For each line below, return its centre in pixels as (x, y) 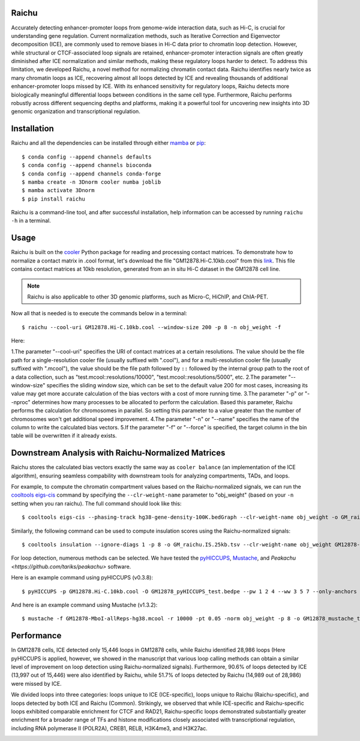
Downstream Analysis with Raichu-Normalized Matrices (118, 453)
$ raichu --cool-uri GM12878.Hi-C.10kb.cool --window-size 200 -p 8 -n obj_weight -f (151, 327)
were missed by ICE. (37, 683)
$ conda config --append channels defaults (87, 157)
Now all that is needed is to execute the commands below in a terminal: (99, 313)
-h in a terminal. (31, 221)
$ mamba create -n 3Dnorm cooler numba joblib (91, 182)
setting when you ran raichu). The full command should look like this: (96, 503)
